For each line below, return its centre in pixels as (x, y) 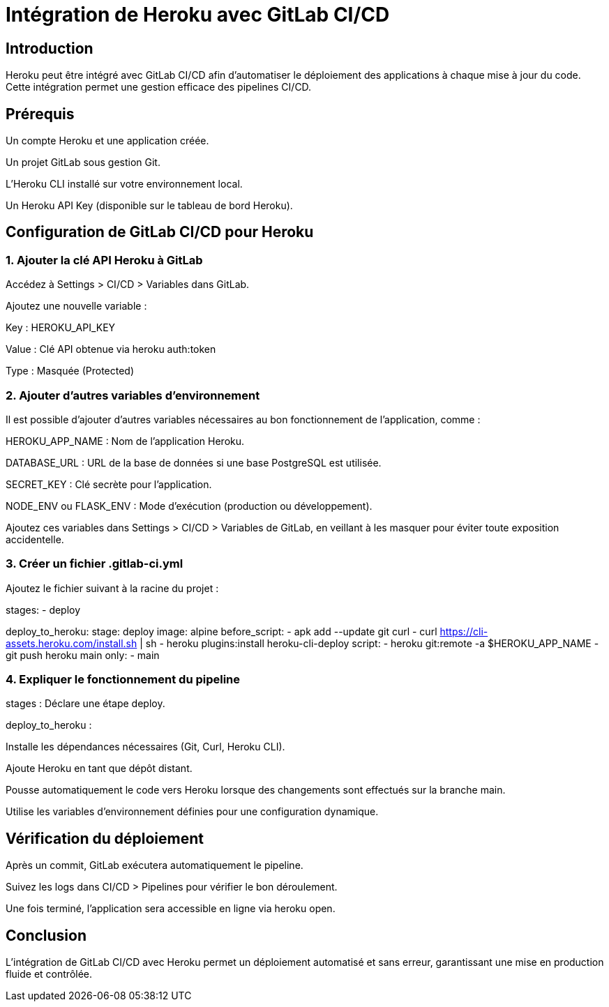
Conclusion (46, 935)
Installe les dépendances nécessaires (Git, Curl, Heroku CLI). (145, 747)
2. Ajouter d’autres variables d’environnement (133, 395)
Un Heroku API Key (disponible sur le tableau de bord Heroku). (149, 206)
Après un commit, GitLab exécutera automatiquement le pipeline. (155, 865)
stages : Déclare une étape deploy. (85, 704)
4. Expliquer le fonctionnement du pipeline (123, 680)
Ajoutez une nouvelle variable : (76, 306)
